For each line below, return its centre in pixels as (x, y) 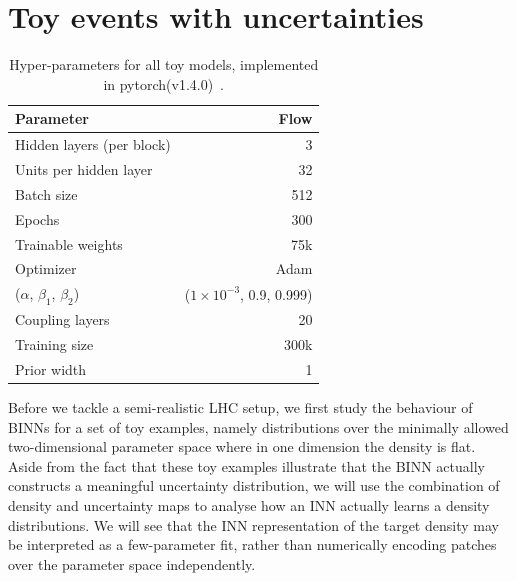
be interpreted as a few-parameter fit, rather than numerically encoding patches (252, 544)
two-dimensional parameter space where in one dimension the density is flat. (242, 446)
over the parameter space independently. (132, 563)
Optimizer (46, 268)
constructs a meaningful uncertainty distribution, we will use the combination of (254, 485)
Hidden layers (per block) (93, 144)
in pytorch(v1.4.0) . (164, 83)
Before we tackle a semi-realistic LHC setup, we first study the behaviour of (240, 407)
